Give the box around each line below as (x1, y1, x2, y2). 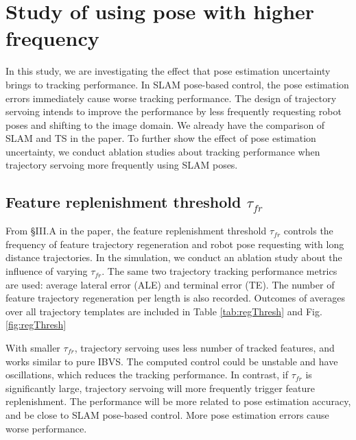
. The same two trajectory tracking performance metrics (102, 264, 337, 278)
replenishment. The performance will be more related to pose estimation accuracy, (5, 394, 351, 408)
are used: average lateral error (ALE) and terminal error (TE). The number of (5, 277, 335, 291)
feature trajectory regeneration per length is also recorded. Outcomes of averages (5, 291, 345, 305)
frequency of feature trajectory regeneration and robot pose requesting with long (5, 236, 344, 251)
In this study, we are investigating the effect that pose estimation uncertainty (5, 64, 331, 78)
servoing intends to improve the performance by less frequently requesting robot (5, 104, 342, 119)
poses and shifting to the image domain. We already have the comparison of (5, 117, 325, 132)
